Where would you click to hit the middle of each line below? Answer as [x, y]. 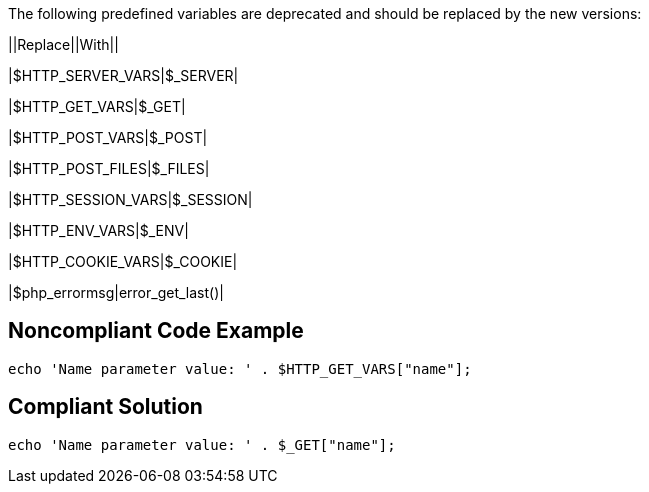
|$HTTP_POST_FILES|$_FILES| [109, 168]
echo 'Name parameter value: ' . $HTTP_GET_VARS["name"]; [240, 368]
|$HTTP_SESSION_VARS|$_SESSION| [130, 199]
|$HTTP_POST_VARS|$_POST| [108, 137]
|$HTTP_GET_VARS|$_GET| [97, 106]
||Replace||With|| [63, 44]
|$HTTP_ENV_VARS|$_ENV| [98, 230]
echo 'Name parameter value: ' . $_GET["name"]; [202, 444]
